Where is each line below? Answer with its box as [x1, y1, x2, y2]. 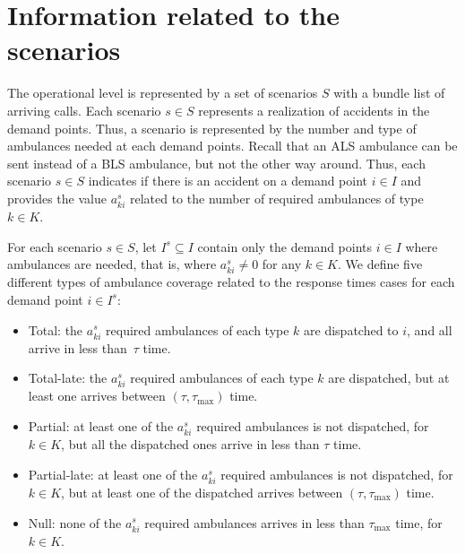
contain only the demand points [197, 237, 373, 255]
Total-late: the [28, 368, 108, 387]
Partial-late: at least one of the [28, 464, 198, 483]
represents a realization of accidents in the [198, 100, 430, 119]
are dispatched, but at [328, 368, 450, 387]
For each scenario [7, 237, 102, 255]
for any [262, 255, 302, 273]
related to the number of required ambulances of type [129, 188, 424, 207]
